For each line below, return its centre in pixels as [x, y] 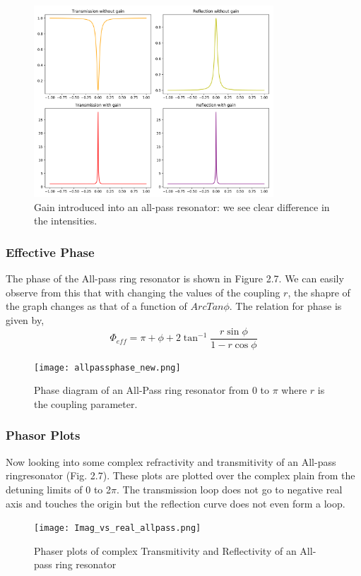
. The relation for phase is [285, 306]
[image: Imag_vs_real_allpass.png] [118, 528]
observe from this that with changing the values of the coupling [143, 292]
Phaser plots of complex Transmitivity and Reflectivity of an [165, 550]
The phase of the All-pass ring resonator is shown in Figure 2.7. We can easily [175, 278]
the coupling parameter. [86, 403]
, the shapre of [319, 292]
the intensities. [66, 221]
